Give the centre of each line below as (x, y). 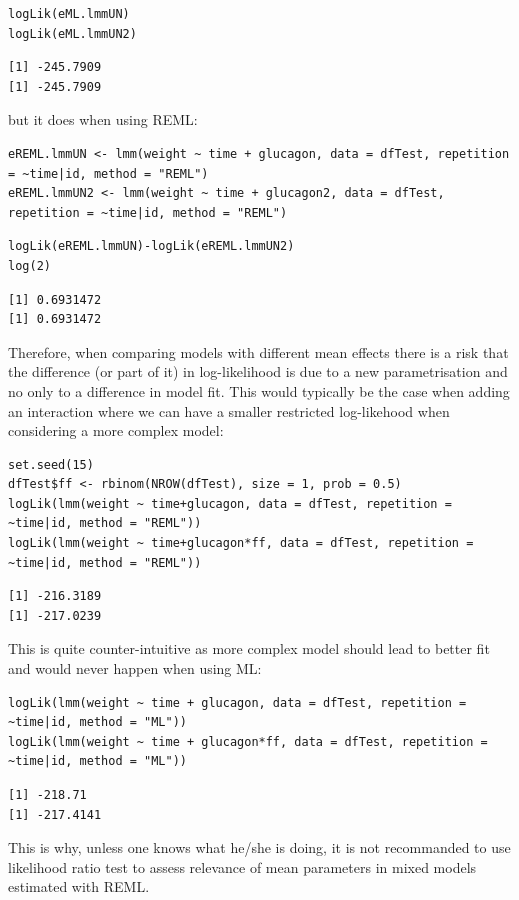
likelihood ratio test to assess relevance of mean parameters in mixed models (242, 866)
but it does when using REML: (103, 119)
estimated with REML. (79, 886)
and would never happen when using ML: (135, 668)
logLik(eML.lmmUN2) (72, 33)
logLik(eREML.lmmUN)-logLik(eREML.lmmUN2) (151, 246)
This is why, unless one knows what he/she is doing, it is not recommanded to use (259, 847)
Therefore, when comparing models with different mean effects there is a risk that (258, 351)
